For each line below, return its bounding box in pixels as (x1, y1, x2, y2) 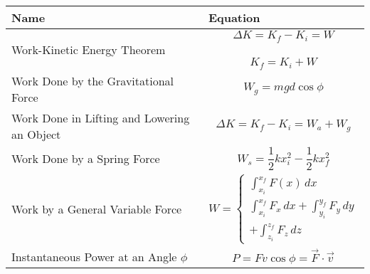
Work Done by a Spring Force (11, 149, 160, 167)
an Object (11, 125, 61, 142)
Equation (208, 9, 260, 26)
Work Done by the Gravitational (11, 72, 174, 89)
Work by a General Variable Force (11, 201, 182, 218)
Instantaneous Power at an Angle (11, 248, 177, 265)
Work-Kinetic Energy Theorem (11, 41, 166, 58)
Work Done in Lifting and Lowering (11, 109, 190, 126)
